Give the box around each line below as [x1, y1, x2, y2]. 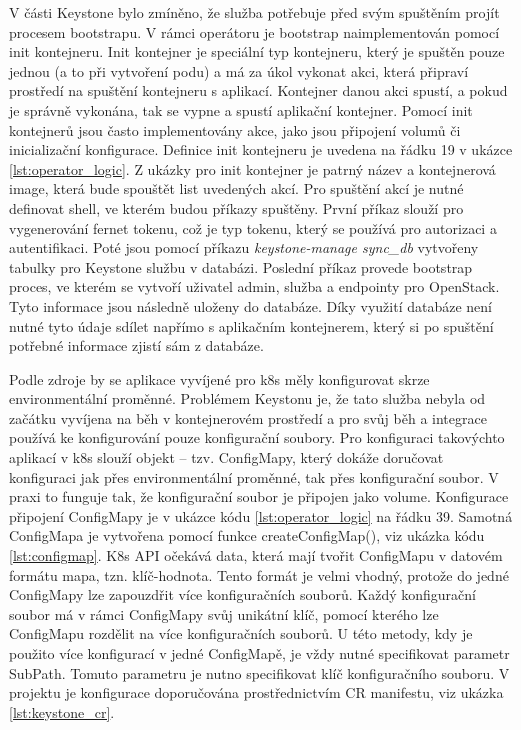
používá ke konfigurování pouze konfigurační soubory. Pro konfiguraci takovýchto [9, 427, 505, 448]
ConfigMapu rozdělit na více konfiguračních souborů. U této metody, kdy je [9, 623, 473, 644]
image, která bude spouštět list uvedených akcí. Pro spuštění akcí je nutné [9, 178, 464, 199]
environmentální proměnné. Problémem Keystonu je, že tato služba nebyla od [9, 388, 486, 409]
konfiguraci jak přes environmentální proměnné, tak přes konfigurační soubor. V [9, 466, 499, 487]
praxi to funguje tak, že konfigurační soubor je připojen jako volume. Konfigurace [9, 486, 509, 507]
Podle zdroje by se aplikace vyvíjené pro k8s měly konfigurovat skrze [9, 368, 430, 389]
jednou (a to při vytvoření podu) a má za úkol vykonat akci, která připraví [9, 60, 469, 81]
